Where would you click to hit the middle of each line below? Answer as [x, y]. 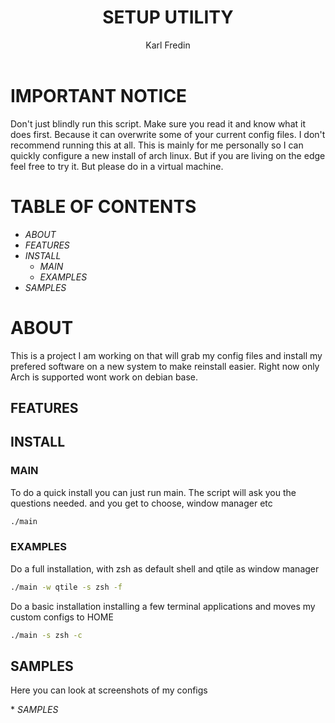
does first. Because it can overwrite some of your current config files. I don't [168, 134]
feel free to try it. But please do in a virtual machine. [117, 166]
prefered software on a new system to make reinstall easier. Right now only [165, 366]
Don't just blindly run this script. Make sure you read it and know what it [158, 123]
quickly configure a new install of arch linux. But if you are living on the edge [168, 155]
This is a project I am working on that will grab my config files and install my [166, 355]
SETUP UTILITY [168, 17]
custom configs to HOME [62, 617]
